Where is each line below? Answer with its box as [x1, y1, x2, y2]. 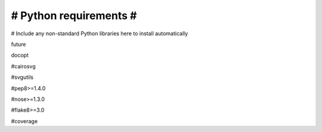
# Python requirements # [11, 9, 137, 22]
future [11, 41, 26, 48]
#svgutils [11, 73, 34, 81]
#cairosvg [11, 63, 36, 70]
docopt [11, 51, 29, 59]
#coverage [11, 117, 38, 125]
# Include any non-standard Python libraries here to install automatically [11, 30, 188, 37]
